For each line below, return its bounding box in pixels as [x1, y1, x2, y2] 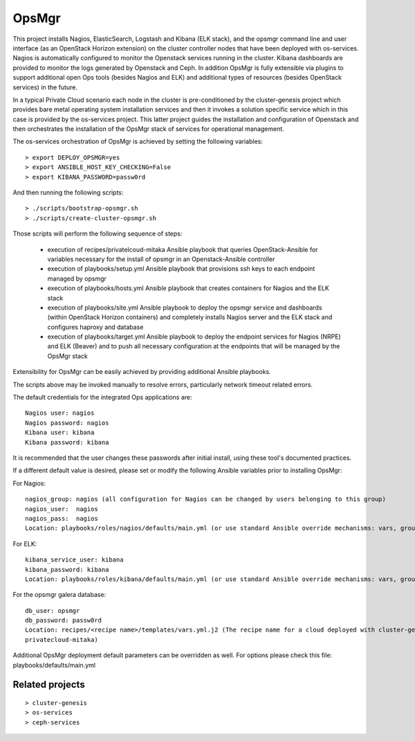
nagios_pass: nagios [25, 515, 98, 522]
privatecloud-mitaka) [25, 636, 98, 643]
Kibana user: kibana [25, 429, 95, 436]
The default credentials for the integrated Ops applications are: [12, 393, 192, 402]
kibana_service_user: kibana [25, 556, 124, 564]
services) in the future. [12, 83, 78, 91]
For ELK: [12, 539, 37, 548]
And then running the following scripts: [12, 188, 124, 197]
